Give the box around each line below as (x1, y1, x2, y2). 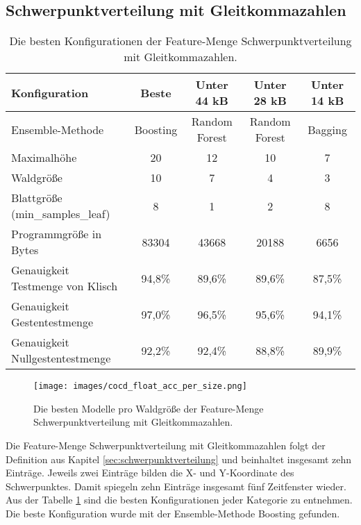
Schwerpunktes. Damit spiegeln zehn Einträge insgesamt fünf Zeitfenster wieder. (6, 478, 346, 493)
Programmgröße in (11, 226, 102, 242)
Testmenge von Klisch (11, 278, 118, 294)
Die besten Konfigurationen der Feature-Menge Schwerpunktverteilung (9, 33, 352, 49)
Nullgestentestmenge (11, 350, 111, 367)
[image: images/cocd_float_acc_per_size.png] (33, 381, 247, 392)
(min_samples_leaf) (11, 206, 110, 222)
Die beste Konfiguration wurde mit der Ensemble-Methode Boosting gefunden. (6, 506, 340, 521)
